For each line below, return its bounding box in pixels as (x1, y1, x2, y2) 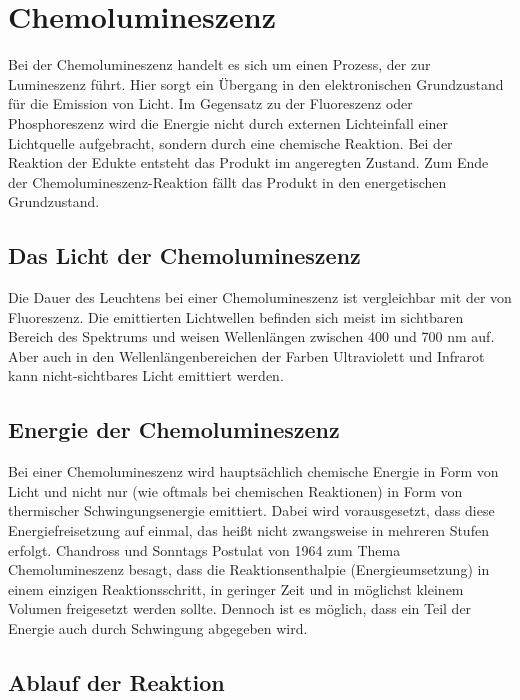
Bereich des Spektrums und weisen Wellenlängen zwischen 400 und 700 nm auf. (8, 326, 495, 347)
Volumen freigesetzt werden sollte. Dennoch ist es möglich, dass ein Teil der (8, 598, 472, 619)
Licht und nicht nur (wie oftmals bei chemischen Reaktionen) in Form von (8, 480, 463, 501)
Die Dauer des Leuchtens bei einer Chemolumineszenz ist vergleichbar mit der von (8, 287, 512, 308)
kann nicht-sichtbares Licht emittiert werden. (8, 365, 284, 386)
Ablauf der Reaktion (8, 666, 225, 697)
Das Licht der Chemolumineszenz (8, 240, 361, 271)
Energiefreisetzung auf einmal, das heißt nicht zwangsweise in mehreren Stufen (8, 520, 489, 541)
